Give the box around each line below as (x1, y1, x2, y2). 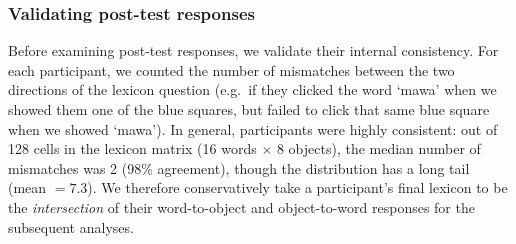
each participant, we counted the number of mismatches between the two (8, 59, 455, 80)
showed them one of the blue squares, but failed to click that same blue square (8, 99, 490, 119)
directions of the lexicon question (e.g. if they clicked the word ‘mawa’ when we (8, 79, 497, 100)
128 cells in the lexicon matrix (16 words (8, 138, 257, 159)
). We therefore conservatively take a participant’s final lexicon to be (87, 177, 508, 198)
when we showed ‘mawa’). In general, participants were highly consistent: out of (8, 118, 498, 139)
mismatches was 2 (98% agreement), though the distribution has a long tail (8, 157, 470, 178)
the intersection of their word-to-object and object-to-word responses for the (8, 196, 475, 217)
